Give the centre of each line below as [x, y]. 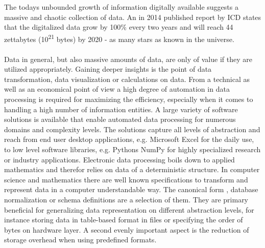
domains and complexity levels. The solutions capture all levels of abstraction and [132, 129]
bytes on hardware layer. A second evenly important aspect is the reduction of [127, 229]
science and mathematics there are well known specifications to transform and [126, 179]
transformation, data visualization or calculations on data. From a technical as [127, 79]
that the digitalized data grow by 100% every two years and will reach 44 [119, 27]
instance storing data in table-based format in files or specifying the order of [124, 220]
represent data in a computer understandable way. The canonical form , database [131, 189]
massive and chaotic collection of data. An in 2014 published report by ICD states [133, 17]
